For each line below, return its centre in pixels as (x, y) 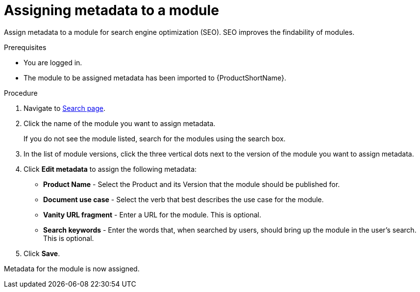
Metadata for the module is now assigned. (72, 268)
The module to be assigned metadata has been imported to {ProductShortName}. (155, 78)
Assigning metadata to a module (111, 10)
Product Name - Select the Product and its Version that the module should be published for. (192, 184)
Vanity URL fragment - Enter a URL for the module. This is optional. (152, 214)
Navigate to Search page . (64, 108)
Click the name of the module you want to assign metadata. (120, 123)
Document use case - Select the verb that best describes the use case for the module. (184, 199)
